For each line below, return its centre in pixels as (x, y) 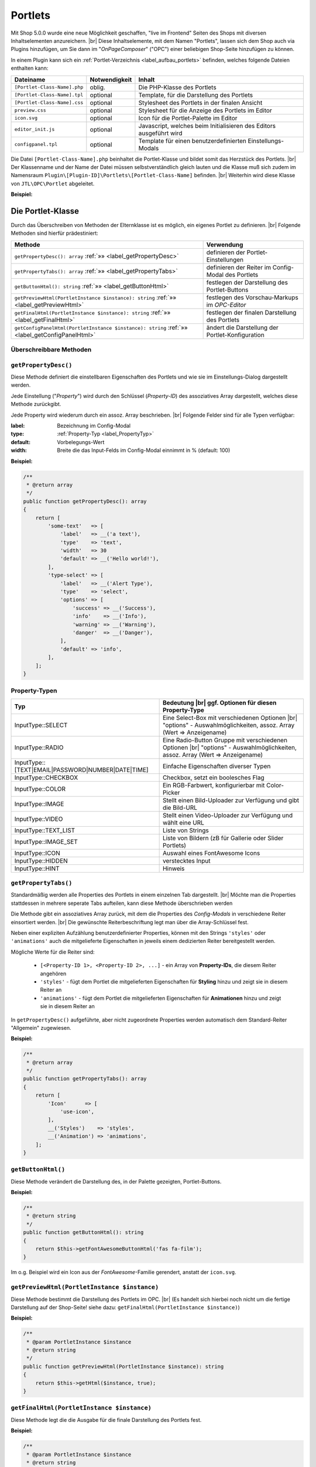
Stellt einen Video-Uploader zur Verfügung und (227, 815)
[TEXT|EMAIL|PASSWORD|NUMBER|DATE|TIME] (81, 770)
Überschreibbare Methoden (51, 350)
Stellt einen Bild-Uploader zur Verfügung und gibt (231, 800)
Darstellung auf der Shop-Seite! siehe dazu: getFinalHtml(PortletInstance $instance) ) (125, 1307)
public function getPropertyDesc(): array (85, 501)
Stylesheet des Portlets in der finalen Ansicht (200, 103)
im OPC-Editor (226, 305)
